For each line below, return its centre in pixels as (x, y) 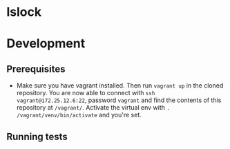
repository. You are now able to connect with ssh (86, 93)
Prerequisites (36, 69)
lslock (24, 12)
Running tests (37, 136)
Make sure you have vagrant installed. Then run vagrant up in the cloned (120, 86)
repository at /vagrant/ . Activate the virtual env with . (93, 108)
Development (46, 44)
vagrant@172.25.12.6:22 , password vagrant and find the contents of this (119, 100)
